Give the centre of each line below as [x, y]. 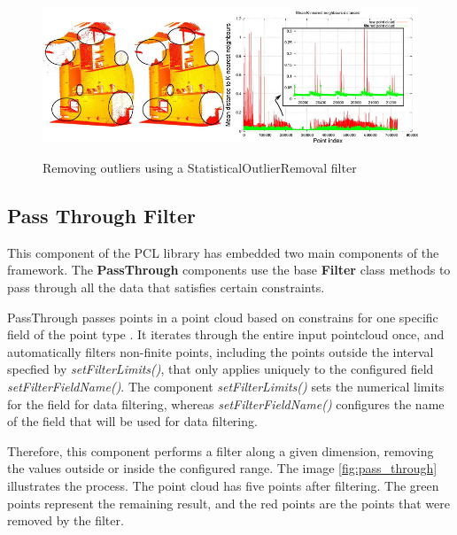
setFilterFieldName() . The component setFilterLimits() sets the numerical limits [226, 386]
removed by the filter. [66, 520]
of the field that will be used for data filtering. [132, 421]
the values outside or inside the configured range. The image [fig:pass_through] [222, 468]
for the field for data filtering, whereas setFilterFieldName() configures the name [226, 403]
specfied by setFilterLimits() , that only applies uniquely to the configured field [221, 369]
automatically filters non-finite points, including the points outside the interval [221, 351]
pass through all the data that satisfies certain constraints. [166, 287]
